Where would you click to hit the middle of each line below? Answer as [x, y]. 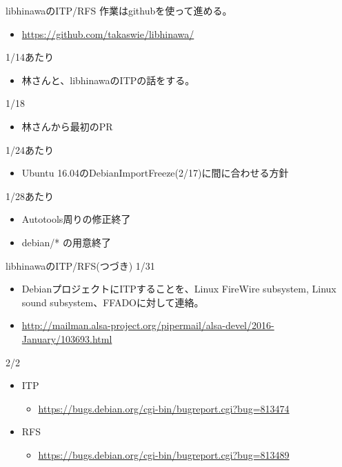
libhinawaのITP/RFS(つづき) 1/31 [80, 265]
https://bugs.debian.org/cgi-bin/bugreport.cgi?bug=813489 [164, 454]
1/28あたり [30, 196]
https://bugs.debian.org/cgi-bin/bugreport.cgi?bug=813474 [164, 408]
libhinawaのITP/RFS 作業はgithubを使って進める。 [119, 10]
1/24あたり [30, 149]
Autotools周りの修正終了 [76, 219]
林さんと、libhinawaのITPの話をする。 [108, 80]
